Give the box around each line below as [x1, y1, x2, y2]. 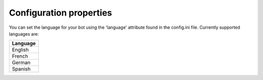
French [12, 53, 28, 60]
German [12, 59, 31, 66]
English [12, 46, 29, 53]
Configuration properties [9, 7, 112, 18]
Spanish [12, 66, 31, 73]
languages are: [9, 31, 39, 37]
